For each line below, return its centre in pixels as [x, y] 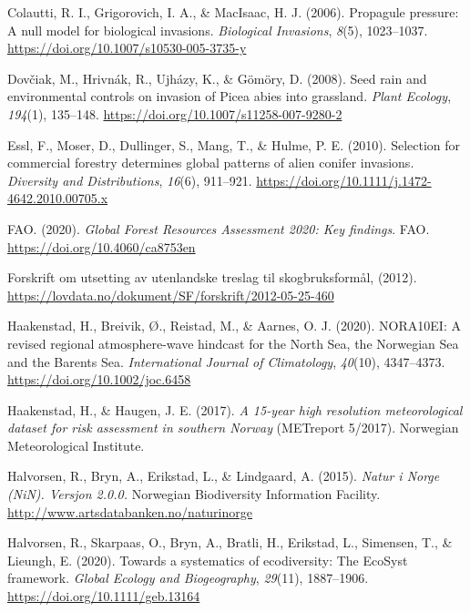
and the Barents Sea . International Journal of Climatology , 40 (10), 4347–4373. [226, 361]
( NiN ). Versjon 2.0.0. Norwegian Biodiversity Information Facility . [194, 494]
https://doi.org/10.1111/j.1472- [344, 180]
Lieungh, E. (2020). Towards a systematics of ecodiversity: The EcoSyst [208, 560]
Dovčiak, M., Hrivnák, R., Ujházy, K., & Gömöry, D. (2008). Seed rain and [217, 78]
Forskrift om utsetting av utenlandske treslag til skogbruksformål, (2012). [212, 277]
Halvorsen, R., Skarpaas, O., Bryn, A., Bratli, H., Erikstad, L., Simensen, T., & [230, 542]
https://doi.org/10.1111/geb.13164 [104, 596]
